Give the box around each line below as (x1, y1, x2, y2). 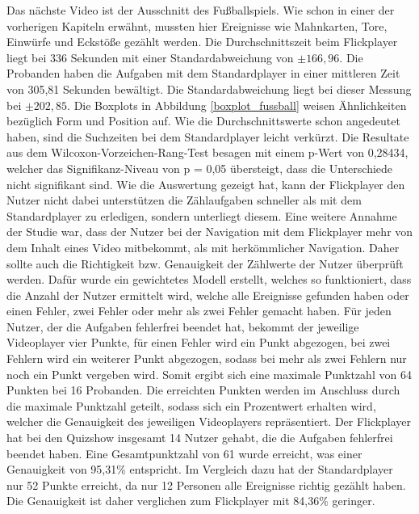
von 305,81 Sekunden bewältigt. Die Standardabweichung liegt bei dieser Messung (6, 80, 412, 97)
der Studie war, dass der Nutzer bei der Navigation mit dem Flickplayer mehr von (6, 223, 413, 240)
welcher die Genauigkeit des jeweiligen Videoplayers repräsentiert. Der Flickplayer (6, 413, 412, 430)
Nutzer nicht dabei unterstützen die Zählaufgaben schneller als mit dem (6, 192, 362, 209)
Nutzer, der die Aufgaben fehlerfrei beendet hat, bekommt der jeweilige (6, 318, 359, 335)
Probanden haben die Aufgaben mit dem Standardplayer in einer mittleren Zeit (6, 65, 400, 82)
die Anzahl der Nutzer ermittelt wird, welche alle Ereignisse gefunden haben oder (6, 286, 409, 303)
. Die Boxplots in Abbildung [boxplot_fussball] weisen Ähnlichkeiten (67, 96, 407, 113)
